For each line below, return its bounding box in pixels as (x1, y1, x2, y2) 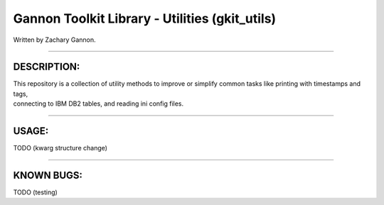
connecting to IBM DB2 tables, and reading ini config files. (13, 99, 184, 108)
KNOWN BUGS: (13, 169, 83, 181)
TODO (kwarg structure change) (13, 144, 108, 153)
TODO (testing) (13, 188, 58, 196)
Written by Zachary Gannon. (13, 35, 96, 44)
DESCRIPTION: (13, 61, 80, 73)
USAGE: (13, 125, 49, 138)
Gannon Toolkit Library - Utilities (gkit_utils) (13, 11, 277, 26)
